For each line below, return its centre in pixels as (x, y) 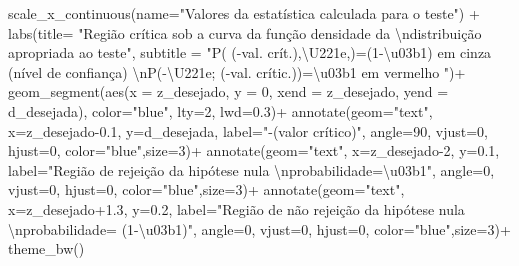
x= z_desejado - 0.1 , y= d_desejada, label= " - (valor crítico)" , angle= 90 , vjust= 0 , (248, 130)
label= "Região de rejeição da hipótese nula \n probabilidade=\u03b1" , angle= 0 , (251, 169)
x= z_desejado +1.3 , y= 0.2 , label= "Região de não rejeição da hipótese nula (236, 208)
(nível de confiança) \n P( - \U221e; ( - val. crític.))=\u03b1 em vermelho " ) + (237, 71)
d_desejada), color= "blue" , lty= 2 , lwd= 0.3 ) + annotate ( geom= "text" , (220, 110)
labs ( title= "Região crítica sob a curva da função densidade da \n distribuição (245, 32)
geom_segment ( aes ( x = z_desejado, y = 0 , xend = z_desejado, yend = (228, 91)
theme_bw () (46, 248)
